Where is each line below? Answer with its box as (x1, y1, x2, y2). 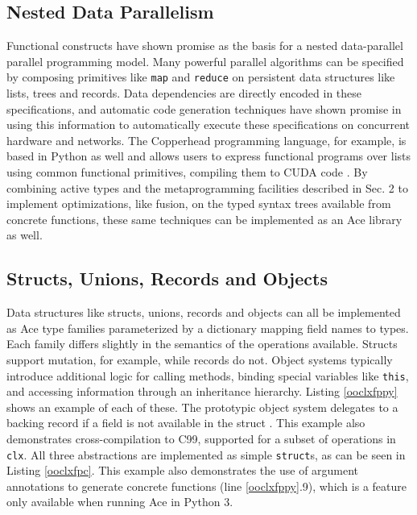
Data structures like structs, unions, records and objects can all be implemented (6, 304, 401, 321)
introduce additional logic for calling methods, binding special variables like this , (6, 367, 409, 384)
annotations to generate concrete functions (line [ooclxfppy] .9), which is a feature (6, 477, 407, 494)
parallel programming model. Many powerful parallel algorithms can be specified (6, 52, 404, 69)
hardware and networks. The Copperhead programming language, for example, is (6, 131, 407, 148)
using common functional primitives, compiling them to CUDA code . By (6, 164, 368, 181)
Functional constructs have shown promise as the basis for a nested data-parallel (6, 37, 403, 54)
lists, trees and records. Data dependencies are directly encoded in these (6, 85, 362, 102)
